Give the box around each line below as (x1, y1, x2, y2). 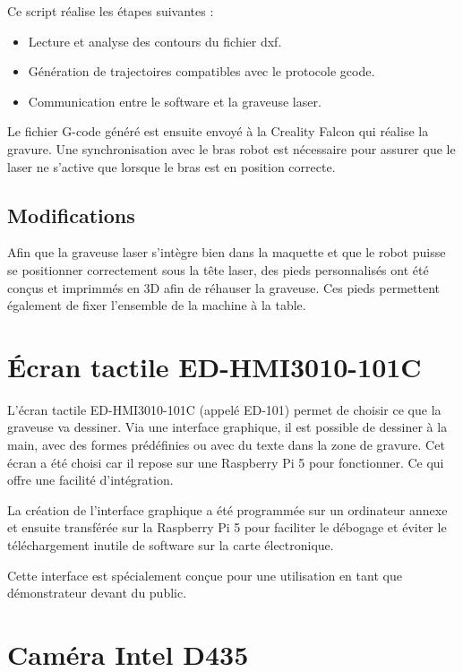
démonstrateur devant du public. (7, 583, 187, 602)
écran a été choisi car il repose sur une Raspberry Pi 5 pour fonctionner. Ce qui (7, 452, 444, 471)
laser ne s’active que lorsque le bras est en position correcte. (7, 157, 336, 176)
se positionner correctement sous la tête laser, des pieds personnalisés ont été (7, 260, 429, 279)
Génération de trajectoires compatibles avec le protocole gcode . (28, 62, 375, 81)
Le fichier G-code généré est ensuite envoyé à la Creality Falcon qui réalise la (7, 122, 429, 141)
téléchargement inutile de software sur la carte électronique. (7, 536, 334, 555)
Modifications (7, 201, 135, 228)
